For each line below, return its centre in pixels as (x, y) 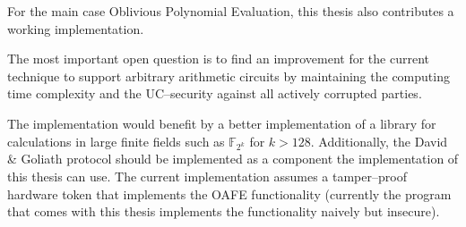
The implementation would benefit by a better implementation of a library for (222, 123)
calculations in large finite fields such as (116, 141)
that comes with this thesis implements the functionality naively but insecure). (224, 211)
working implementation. (76, 28)
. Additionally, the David (379, 141)
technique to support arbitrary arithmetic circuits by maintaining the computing (229, 76)
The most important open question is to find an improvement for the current (218, 59)
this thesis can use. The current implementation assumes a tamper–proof (207, 176)
